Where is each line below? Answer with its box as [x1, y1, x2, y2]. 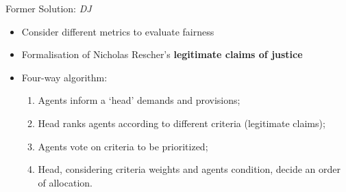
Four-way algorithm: [21, 70, 108, 84]
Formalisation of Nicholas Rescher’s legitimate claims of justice [21, 47, 303, 61]
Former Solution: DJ [5, 1, 92, 15]
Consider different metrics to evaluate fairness [21, 24, 214, 38]
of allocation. [38, 175, 92, 189]
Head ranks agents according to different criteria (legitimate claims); [38, 115, 325, 130]
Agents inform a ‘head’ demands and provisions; [38, 93, 240, 107]
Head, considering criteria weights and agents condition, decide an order [38, 162, 341, 176]
